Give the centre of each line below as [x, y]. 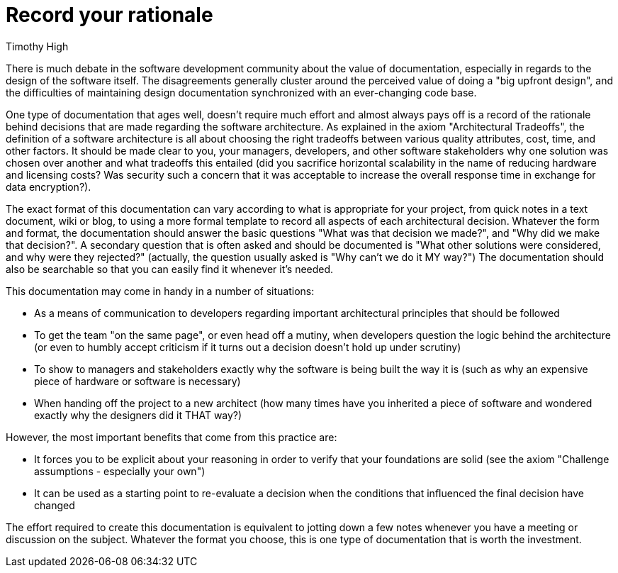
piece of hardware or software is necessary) [137, 381]
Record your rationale [109, 15]
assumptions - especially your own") [120, 471]
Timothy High [37, 46]
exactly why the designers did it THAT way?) [138, 415]
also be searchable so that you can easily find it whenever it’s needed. [170, 269]
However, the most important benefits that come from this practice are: [172, 437]
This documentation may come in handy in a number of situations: [160, 291]
